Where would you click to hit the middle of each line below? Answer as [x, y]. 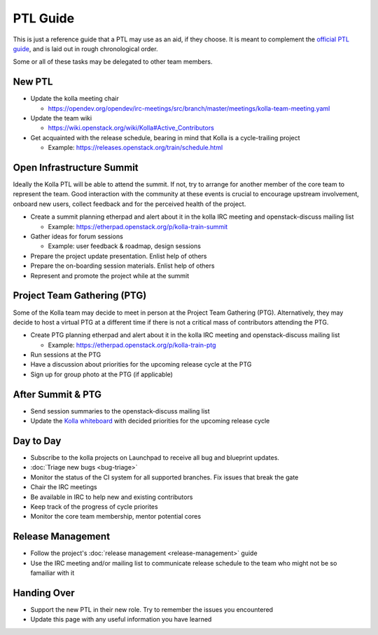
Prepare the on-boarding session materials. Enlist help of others [122, 266]
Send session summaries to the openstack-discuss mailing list [120, 411]
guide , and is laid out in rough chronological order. [85, 48]
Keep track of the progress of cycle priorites [94, 507]
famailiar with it [52, 573]
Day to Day [37, 441]
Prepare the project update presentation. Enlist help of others [119, 256]
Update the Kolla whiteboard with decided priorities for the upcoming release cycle [150, 421]
